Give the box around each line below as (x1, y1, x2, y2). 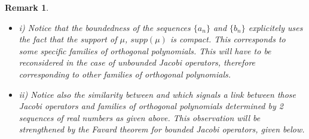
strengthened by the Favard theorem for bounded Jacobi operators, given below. (19, 123, 305, 135)
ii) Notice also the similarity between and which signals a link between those (19, 88, 296, 100)
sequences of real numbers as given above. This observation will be (19, 111, 261, 123)
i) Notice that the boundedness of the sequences (19, 21, 191, 33)
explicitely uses (248, 21, 303, 33)
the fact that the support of (19, 33, 117, 45)
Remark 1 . (5, 1, 49, 13)
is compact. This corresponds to (170, 33, 286, 45)
